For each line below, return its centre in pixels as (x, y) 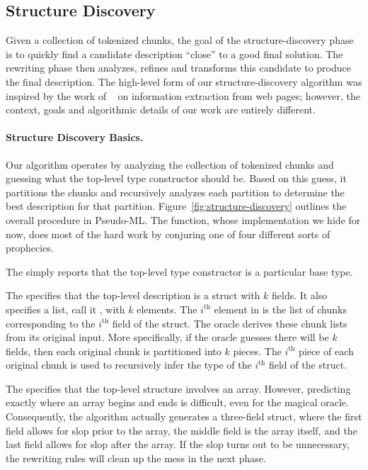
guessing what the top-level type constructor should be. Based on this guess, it (176, 178)
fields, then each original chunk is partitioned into (114, 351)
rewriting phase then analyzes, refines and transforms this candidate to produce (178, 68)
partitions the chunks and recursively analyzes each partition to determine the (175, 192)
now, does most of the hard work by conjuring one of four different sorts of (168, 234)
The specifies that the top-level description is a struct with (133, 295)
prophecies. (30, 248)
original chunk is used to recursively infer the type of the (129, 365)
